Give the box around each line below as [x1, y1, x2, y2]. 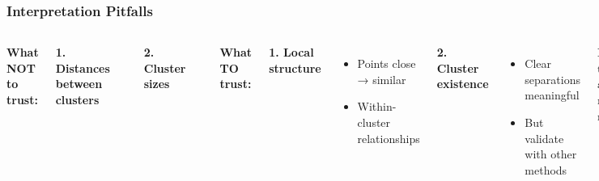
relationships [357, 129, 420, 146]
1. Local [269, 44, 314, 61]
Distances [55, 59, 110, 76]
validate [525, 129, 564, 146]
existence [436, 75, 489, 92]
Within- [357, 98, 397, 115]
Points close [357, 55, 416, 72]
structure [269, 59, 321, 76]
